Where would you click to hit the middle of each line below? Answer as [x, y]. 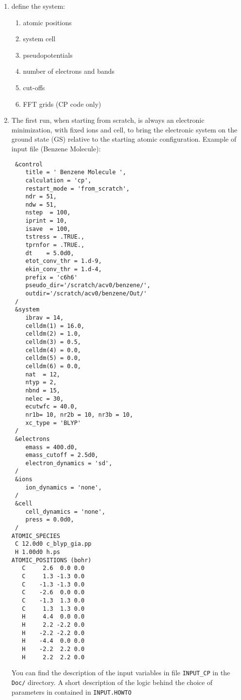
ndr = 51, [41, 197]
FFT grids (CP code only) [62, 104]
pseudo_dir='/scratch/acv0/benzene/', [88, 285]
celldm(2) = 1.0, [53, 334]
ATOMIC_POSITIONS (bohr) [51, 560]
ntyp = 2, [41, 383]
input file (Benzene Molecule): [56, 148]
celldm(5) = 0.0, [53, 358]
